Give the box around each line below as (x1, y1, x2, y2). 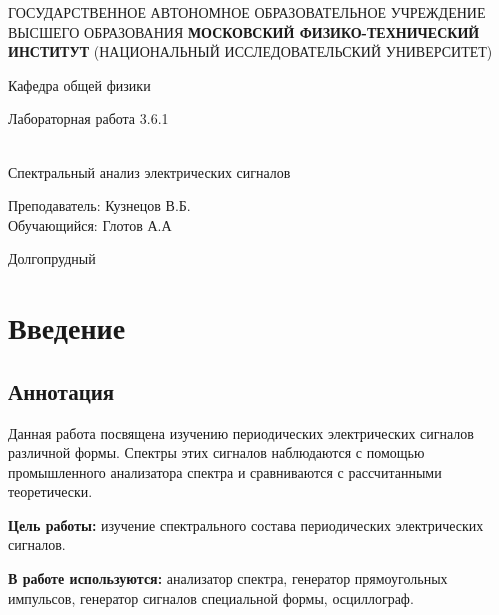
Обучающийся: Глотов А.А (8, 214, 172, 235)
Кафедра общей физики (8, 74, 151, 95)
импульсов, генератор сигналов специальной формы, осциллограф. (8, 587, 414, 608)
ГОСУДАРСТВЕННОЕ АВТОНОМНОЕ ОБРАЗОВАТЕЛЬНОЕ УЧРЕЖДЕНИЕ (8, 2, 486, 22)
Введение (8, 307, 126, 348)
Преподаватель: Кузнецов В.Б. (8, 195, 191, 216)
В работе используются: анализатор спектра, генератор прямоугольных (8, 568, 448, 589)
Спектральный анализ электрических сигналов (8, 161, 291, 182)
